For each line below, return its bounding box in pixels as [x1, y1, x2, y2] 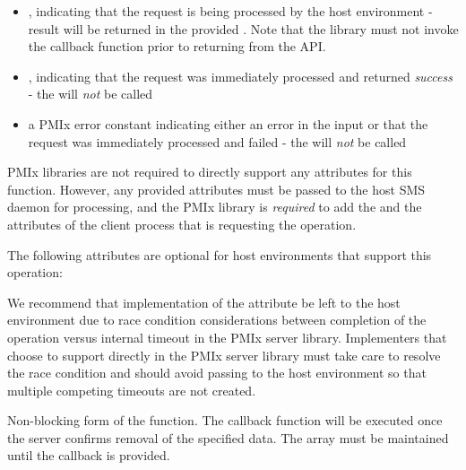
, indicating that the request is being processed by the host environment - [28, 2, 433, 20]
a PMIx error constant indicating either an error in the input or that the [28, 114, 428, 133]
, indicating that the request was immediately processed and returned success [28, 66, 453, 85]
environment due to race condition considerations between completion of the [7, 310, 427, 329]
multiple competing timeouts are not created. [7, 380, 256, 399]
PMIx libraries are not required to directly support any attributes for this [7, 162, 412, 181]
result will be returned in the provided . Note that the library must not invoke [28, 19, 459, 38]
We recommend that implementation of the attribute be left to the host [7, 292, 401, 311]
